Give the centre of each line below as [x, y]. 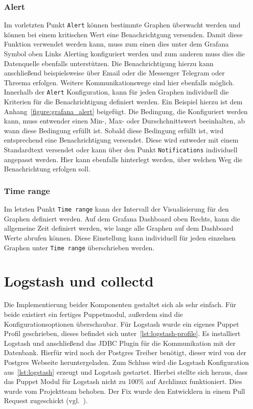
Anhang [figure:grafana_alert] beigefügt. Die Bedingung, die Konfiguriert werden [126, 111]
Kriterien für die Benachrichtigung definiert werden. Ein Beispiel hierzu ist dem [123, 102]
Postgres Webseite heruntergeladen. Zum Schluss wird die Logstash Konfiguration [126, 362]
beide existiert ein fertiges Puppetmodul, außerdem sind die [93, 314]
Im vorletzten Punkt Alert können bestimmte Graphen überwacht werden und [122, 25]
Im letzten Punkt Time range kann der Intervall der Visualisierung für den [116, 209]
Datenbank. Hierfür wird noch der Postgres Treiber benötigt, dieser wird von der [125, 352]
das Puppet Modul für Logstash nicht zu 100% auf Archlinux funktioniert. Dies [123, 381]
